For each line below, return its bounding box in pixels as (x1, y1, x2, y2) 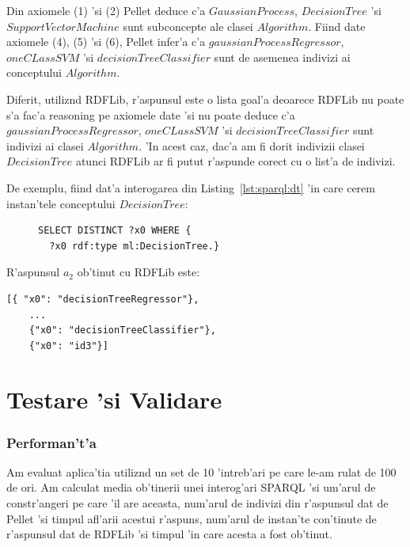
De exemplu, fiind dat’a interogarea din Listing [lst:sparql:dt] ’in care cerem (6, 179, 375, 196)
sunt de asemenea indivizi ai (214, 48, 351, 65)
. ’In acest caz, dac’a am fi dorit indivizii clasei (139, 137, 365, 154)
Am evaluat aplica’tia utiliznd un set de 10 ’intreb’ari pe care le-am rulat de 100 (6, 463, 397, 480)
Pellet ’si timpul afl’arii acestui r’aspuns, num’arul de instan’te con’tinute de (6, 510, 377, 526)
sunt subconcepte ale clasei (123, 17, 253, 34)
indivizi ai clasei (6, 137, 84, 154)
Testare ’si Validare (6, 383, 222, 416)
